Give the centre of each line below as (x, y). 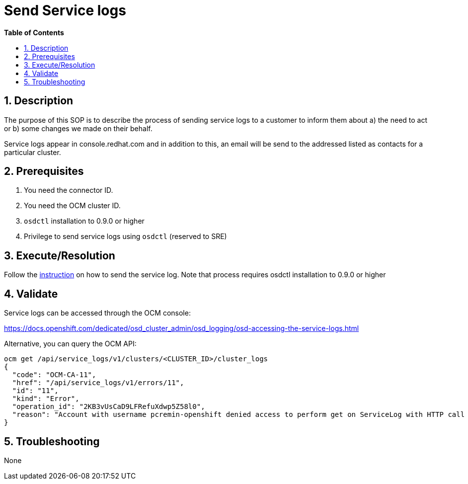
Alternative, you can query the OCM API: (70, 344)
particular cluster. (33, 152)
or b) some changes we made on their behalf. (78, 128)
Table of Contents (34, 32)
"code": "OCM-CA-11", (54, 375)
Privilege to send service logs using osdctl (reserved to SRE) (125, 237)
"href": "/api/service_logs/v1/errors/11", (98, 383)
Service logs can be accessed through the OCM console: (97, 313)
